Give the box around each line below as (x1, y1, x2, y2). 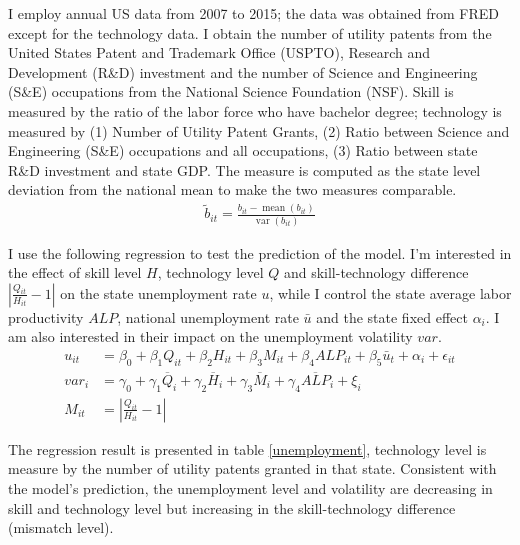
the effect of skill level (8, 262, 142, 283)
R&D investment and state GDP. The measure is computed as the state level (8, 159, 481, 180)
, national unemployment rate (117, 306, 299, 327)
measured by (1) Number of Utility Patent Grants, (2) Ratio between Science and (8, 120, 510, 141)
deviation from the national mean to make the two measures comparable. (8, 179, 457, 200)
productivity (8, 306, 84, 327)
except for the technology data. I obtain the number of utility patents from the (8, 22, 492, 43)
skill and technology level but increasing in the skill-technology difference (8, 497, 456, 518)
